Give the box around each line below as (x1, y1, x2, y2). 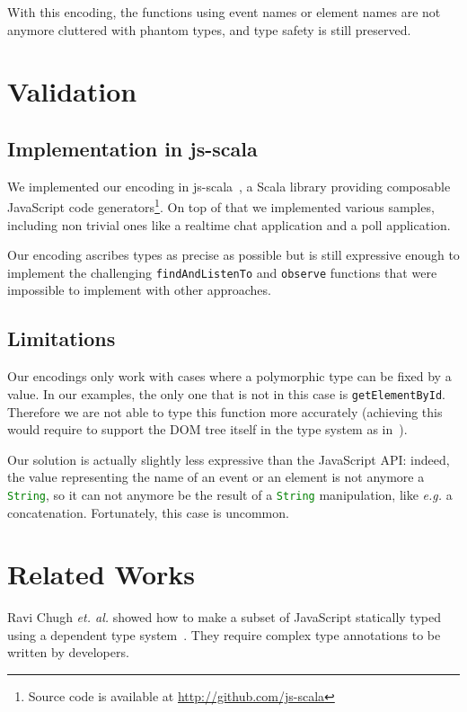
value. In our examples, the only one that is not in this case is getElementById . (7, 384, 445, 403)
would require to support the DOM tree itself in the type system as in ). (7, 420, 408, 439)
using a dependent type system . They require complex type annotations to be (7, 625, 441, 644)
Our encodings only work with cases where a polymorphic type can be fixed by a (7, 367, 452, 386)
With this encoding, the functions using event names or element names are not (7, 3, 441, 21)
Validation (7, 73, 137, 110)
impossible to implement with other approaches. (7, 280, 271, 299)
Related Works (7, 556, 196, 592)
